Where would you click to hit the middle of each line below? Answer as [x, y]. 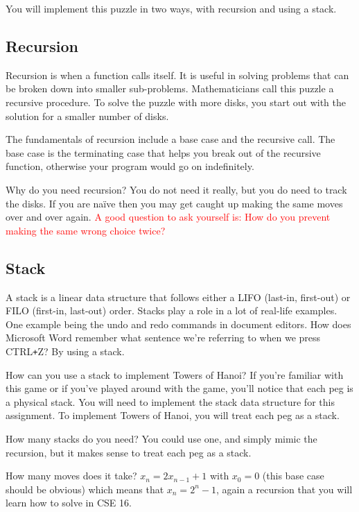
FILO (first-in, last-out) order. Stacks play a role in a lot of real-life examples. [172, 310]
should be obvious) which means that [85, 489]
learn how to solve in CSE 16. [69, 503]
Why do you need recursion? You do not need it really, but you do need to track [176, 189]
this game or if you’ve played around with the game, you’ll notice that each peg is [179, 388]
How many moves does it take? [71, 476]
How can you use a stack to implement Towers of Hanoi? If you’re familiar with [175, 374]
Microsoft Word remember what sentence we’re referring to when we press [163, 338]
